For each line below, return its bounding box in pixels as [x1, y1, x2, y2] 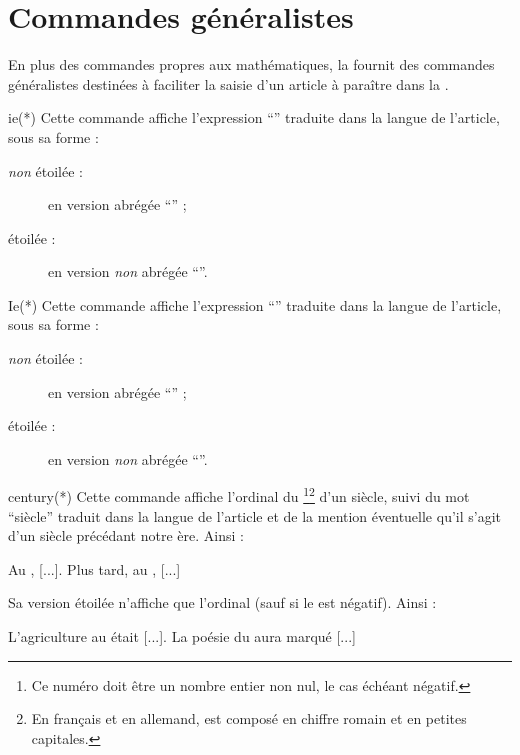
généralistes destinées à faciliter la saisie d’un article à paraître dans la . [8, 73, 449, 94]
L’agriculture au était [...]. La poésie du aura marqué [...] [8, 626, 356, 647]
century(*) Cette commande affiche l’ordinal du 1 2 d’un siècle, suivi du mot [8, 483, 470, 507]
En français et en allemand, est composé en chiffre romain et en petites [31, 708, 467, 729]
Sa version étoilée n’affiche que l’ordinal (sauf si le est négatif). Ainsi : [8, 592, 437, 613]
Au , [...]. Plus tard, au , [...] [8, 558, 181, 579]
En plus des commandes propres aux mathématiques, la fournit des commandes [8, 54, 495, 75]
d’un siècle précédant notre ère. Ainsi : [8, 525, 244, 546]
